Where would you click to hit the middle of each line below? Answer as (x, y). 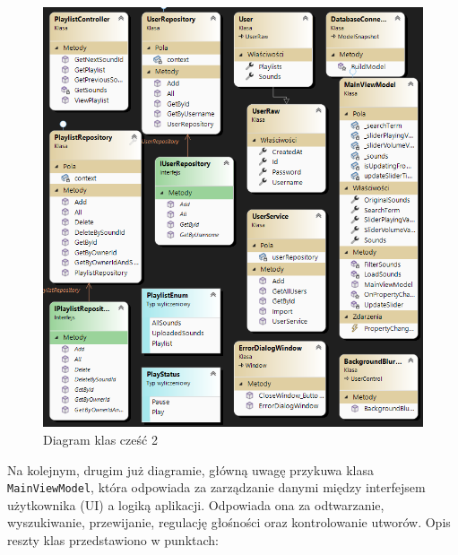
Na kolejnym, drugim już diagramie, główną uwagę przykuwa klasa (190, 469)
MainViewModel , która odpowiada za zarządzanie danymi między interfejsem (216, 487)
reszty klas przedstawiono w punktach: (113, 539)
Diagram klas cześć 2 (100, 439)
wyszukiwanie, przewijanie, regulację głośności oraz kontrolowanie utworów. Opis (229, 522)
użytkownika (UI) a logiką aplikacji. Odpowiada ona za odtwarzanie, (196, 504)
